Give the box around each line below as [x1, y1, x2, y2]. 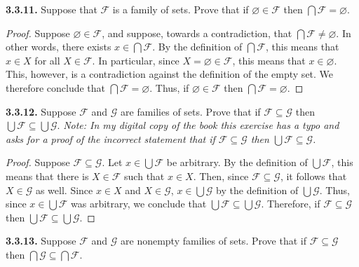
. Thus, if [149, 80, 189, 95]
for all [34, 53, 60, 67]
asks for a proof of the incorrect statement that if [6, 131, 215, 146]
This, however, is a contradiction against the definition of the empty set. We [6, 67, 334, 81]
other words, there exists [6, 39, 111, 54]
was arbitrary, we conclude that [71, 196, 207, 211]
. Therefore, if [261, 196, 320, 211]
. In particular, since [92, 53, 179, 67]
